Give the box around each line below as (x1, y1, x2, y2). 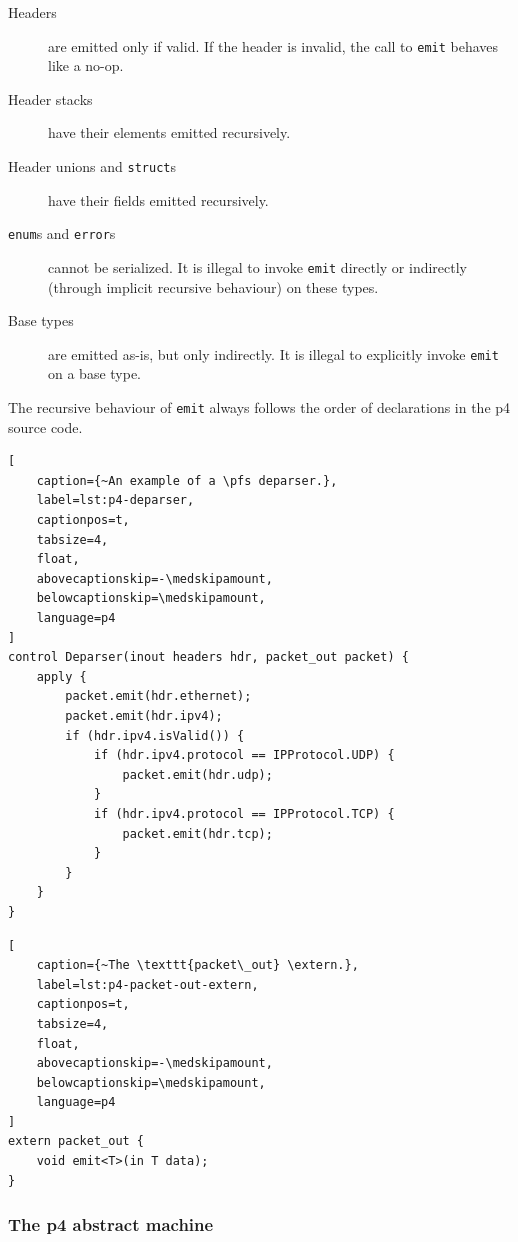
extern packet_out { (8, 1134, 145, 1149)
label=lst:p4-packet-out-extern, (36, 977, 259, 992)
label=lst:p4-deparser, (36, 493, 195, 508)
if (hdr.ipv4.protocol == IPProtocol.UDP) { (93, 748, 395, 763)
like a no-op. (48, 55, 124, 76)
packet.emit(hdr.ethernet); (65, 689, 252, 704)
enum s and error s (8, 223, 116, 244)
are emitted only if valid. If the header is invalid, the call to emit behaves (48, 35, 499, 56)
